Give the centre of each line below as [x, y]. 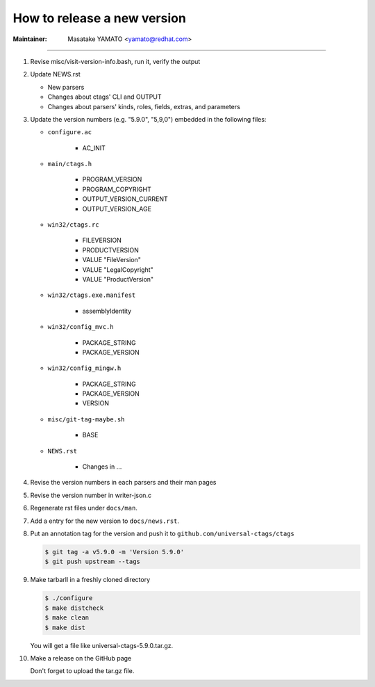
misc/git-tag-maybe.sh [86, 419]
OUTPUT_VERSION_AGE [117, 209]
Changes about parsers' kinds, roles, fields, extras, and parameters [144, 106]
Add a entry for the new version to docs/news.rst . [105, 521]
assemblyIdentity [107, 311]
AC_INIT [94, 148]
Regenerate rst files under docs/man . [84, 508]
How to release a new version [100, 18]
